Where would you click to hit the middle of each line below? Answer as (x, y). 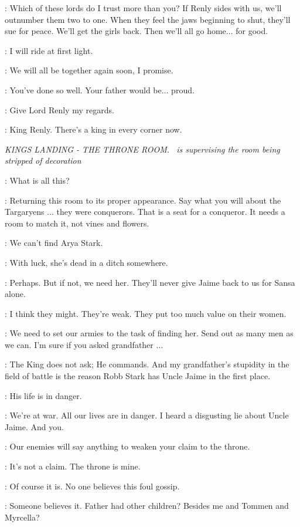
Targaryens (25, 212)
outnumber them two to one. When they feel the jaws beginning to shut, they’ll (148, 19)
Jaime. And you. (34, 426)
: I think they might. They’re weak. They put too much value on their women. (146, 313)
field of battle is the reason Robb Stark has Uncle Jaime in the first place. (138, 376)
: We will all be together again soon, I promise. (89, 70)
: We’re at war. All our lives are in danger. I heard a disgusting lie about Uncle (147, 415)
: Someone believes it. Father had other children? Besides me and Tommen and (147, 506)
